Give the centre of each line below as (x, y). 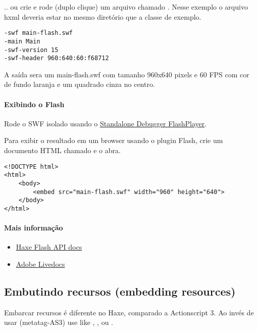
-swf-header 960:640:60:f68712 (57, 58)
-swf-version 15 (31, 50)
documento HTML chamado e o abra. (62, 150)
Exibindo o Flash (34, 104)
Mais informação (34, 228)
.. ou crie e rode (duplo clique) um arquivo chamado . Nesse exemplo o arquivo (126, 7)
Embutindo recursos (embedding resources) (120, 291)
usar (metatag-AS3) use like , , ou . (59, 322)
